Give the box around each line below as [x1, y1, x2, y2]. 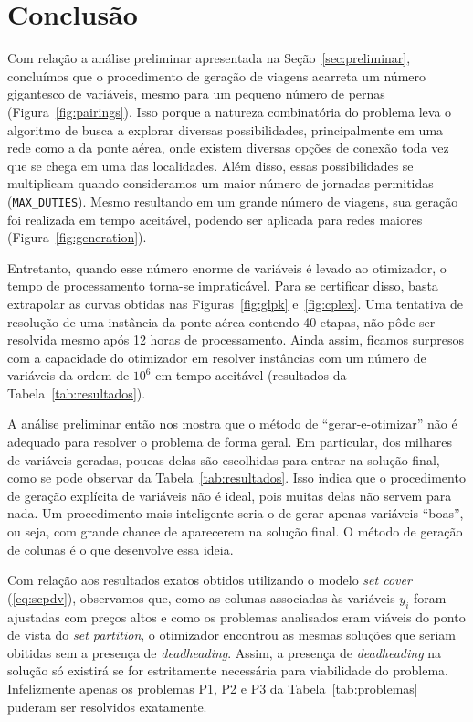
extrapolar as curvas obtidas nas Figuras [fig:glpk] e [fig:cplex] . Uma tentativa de [7, 293, 463, 313]
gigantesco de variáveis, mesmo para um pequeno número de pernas [7, 84, 385, 103]
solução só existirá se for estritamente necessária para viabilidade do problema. [7, 661, 448, 680]
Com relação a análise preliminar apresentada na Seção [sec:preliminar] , [7, 48, 411, 68]
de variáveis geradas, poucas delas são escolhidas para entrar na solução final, [7, 450, 440, 469]
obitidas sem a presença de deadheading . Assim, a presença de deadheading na [7, 642, 442, 662]
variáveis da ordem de [7, 366, 130, 385]
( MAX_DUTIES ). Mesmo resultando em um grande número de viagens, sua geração [7, 191, 458, 210]
